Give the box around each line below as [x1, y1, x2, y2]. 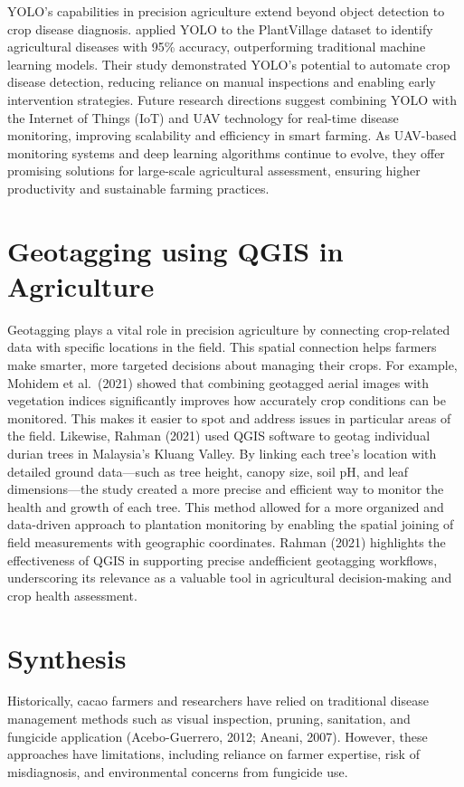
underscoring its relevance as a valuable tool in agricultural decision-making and [7, 568, 452, 587]
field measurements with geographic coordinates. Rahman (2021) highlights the [7, 532, 446, 551]
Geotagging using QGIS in [7, 232, 344, 269]
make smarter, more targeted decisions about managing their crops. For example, [7, 356, 458, 375]
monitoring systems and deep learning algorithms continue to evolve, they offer [7, 143, 445, 162]
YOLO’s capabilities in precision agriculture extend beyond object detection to [7, 2, 445, 20]
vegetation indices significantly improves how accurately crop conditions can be [7, 391, 446, 410]
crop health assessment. [7, 585, 137, 604]
